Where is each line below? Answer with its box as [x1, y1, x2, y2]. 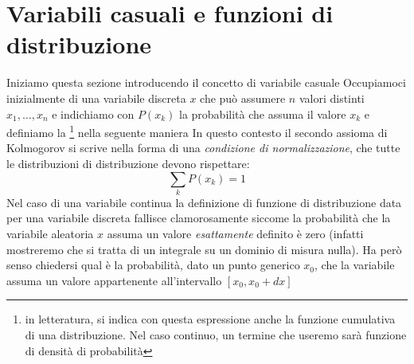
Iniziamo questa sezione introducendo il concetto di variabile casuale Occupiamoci [6, 74, 406, 91]
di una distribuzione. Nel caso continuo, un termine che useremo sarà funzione [25, 327, 407, 343]
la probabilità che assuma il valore [179, 105, 346, 122]
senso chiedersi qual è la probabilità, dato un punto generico [6, 256, 300, 273]
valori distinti [299, 89, 365, 106]
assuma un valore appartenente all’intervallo [6, 272, 222, 288]
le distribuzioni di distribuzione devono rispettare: [6, 155, 250, 171]
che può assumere [200, 89, 286, 106]
